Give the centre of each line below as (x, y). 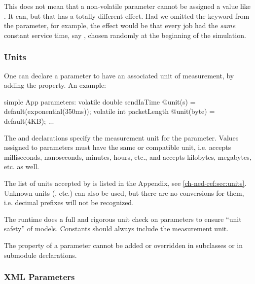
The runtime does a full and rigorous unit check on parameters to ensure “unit (123, 219)
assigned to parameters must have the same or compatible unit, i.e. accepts (118, 147)
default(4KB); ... (29, 121)
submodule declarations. (40, 255)
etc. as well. (22, 166)
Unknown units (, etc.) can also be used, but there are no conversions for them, (124, 193)
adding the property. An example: (55, 85)
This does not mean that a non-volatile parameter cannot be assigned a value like (127, 6)
